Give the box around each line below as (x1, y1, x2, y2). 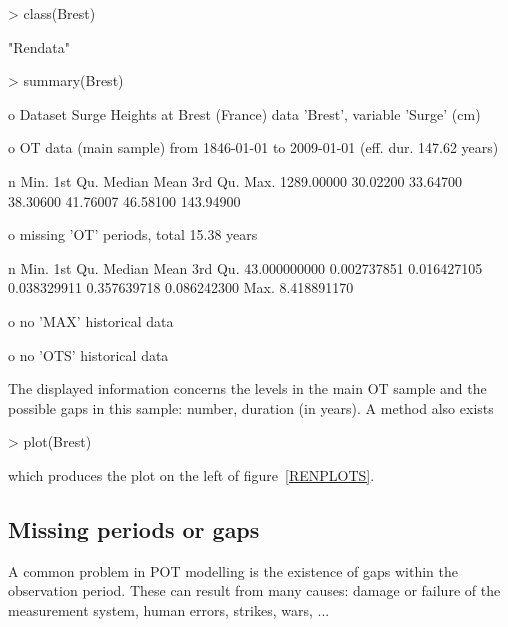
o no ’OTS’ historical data (8, 344, 169, 365)
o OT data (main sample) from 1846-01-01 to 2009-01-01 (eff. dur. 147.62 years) (8, 137, 499, 158)
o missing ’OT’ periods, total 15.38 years (8, 224, 258, 245)
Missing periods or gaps (8, 513, 260, 544)
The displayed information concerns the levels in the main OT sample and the (8, 378, 487, 399)
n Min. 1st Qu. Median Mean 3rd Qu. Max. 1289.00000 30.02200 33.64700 (8, 170, 462, 191)
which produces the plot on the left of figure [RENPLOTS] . (8, 464, 375, 485)
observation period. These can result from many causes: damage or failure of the (8, 580, 501, 601)
